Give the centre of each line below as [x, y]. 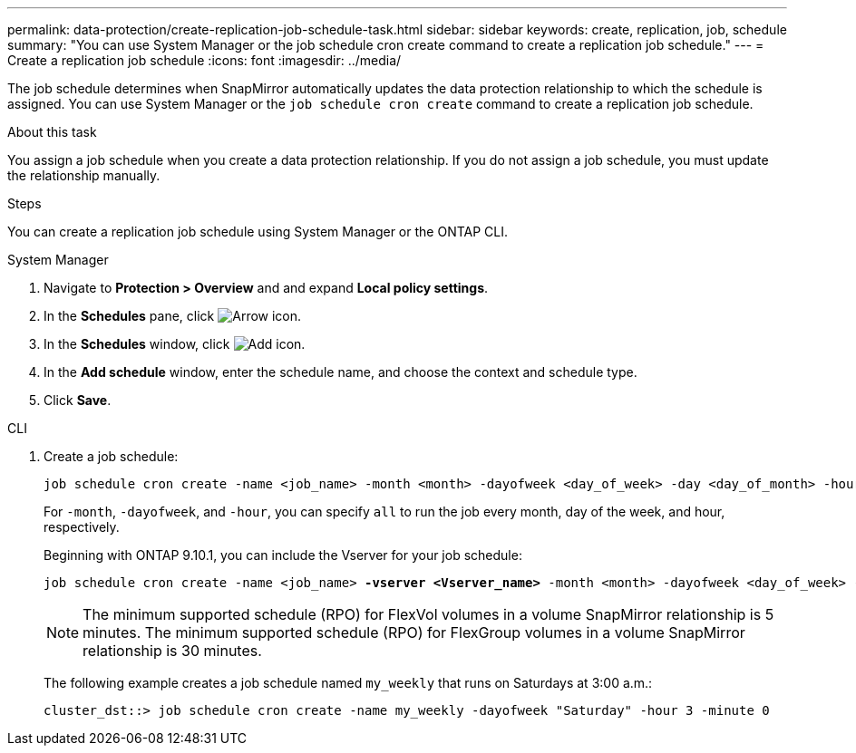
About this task [52, 132]
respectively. [82, 527]
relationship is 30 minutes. [172, 651]
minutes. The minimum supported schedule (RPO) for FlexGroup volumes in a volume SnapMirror [414, 632]
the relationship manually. [84, 175]
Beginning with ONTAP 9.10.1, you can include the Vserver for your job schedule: [283, 555]
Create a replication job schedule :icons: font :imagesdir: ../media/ [204, 60]
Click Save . [78, 400]
